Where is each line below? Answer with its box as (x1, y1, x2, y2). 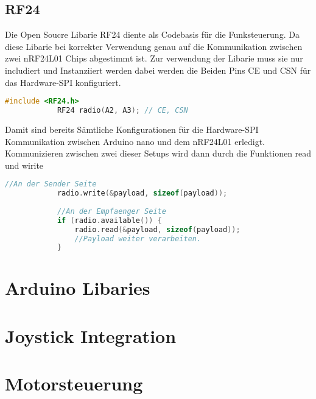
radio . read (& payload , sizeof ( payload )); (74, 225, 241, 234)
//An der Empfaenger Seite (57, 207, 166, 216)
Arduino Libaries (5, 275, 150, 300)
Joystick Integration (5, 323, 177, 348)
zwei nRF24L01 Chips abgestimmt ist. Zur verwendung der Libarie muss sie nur (5, 52, 303, 65)
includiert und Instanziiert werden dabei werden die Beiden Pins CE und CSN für (5, 63, 311, 76)
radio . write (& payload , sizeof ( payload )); (57, 189, 228, 198)
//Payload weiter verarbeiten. (74, 234, 202, 243)
